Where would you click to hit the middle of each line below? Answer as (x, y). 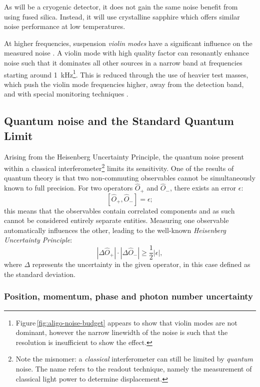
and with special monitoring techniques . (66, 94)
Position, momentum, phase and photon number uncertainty (129, 296)
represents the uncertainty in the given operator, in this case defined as (141, 264)
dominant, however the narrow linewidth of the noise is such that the (122, 332)
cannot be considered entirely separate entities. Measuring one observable (116, 220)
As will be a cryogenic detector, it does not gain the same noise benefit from (121, 6)
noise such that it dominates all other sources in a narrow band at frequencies (123, 62)
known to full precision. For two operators (68, 188)
